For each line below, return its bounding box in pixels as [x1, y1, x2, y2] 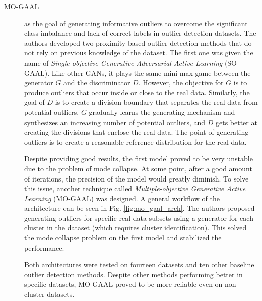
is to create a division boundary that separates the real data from [55, 97, 258, 107]
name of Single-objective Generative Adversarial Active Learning [24, 57, 223, 68]
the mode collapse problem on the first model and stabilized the [24, 232, 222, 243]
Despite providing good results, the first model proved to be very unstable [24, 153, 253, 164]
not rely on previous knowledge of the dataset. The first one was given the [24, 47, 253, 58]
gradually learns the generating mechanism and [89, 106, 235, 117]
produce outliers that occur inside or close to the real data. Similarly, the [24, 87, 250, 97]
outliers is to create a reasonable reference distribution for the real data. [24, 136, 247, 147]
